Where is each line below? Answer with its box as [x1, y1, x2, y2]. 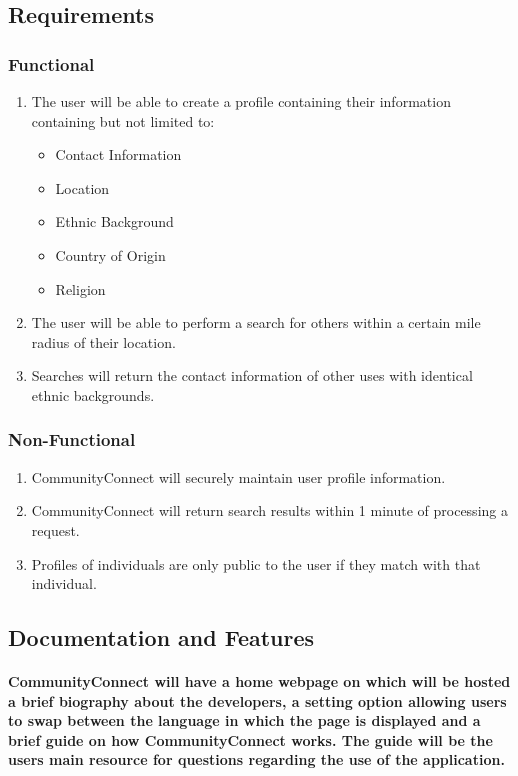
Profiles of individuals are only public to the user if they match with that [31, 553, 481, 574]
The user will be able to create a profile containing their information [31, 91, 451, 111]
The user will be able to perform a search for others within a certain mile [31, 312, 481, 333]
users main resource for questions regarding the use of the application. [8, 749, 505, 770]
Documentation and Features [8, 622, 315, 653]
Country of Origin [55, 244, 166, 265]
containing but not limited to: [31, 110, 215, 131]
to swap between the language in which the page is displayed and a [8, 710, 481, 731]
